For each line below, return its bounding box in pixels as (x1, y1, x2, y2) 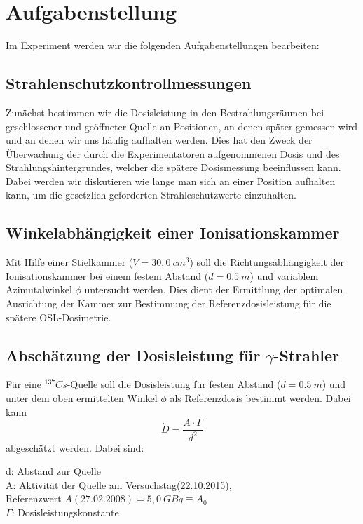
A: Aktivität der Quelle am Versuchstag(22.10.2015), (6, 477, 232, 492)
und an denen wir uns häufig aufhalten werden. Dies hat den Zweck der (6, 133, 313, 147)
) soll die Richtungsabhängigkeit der (189, 255, 345, 269)
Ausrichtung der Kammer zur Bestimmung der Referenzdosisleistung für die (6, 296, 331, 311)
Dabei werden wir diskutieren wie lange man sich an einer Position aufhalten (6, 173, 336, 188)
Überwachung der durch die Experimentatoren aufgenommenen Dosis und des (6, 146, 340, 161)
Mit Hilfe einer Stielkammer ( (6, 255, 133, 269)
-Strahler (273, 344, 340, 365)
